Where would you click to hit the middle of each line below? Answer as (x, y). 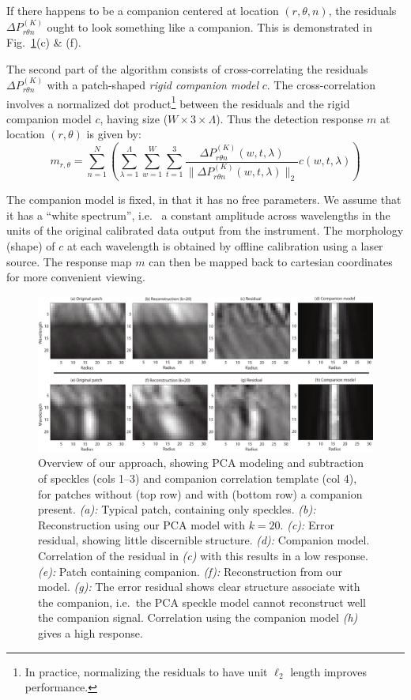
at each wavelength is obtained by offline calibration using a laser (225, 245)
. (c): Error (307, 524)
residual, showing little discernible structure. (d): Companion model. (204, 540)
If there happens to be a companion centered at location (143, 10)
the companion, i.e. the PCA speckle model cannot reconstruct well (202, 602)
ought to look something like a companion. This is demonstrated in (209, 26)
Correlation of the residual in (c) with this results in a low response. (203, 555)
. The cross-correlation (321, 85)
